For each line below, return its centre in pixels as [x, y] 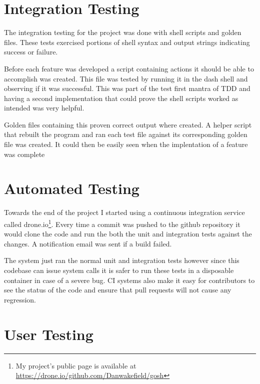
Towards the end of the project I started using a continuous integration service [124, 212]
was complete [24, 154]
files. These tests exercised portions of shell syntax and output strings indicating [127, 42]
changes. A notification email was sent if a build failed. [88, 243]
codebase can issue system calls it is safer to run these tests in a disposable [119, 270]
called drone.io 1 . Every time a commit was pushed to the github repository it [122, 223]
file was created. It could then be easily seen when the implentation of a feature [126, 144]
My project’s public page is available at [76, 365]
